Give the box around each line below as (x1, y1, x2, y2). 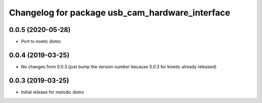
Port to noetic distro (21, 39, 61, 44)
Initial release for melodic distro (21, 89, 84, 95)
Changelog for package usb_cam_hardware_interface (9, 7, 230, 18)
